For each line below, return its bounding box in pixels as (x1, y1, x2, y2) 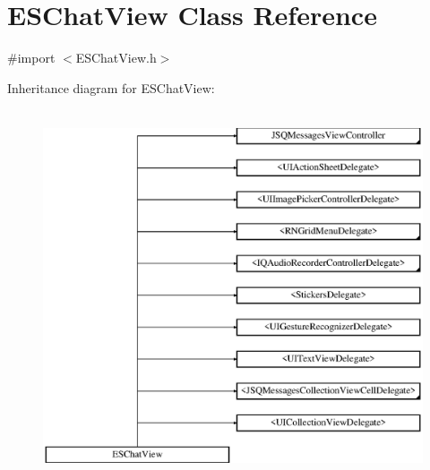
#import (7, 48, 56, 67)
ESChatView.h (75, 48, 157, 67)
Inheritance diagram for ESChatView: (7, 78, 215, 97)
